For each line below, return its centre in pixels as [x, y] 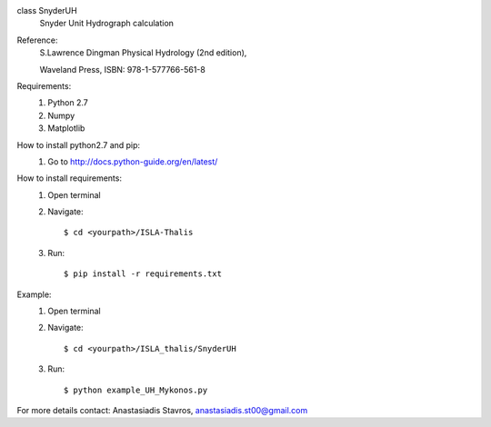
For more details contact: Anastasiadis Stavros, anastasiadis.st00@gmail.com [162, 410]
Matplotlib [66, 128]
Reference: [37, 40]
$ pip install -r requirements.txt [143, 274]
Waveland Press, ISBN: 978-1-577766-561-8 [123, 69]
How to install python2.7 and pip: [79, 144]
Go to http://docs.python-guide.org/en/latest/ [133, 161]
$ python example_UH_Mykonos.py [136, 390]
